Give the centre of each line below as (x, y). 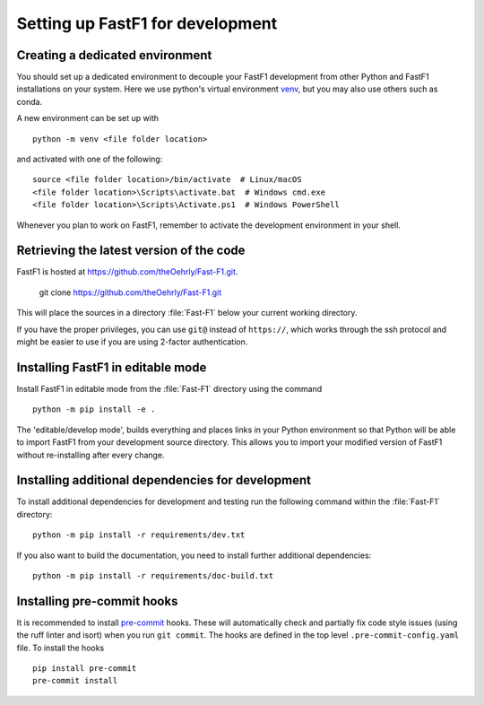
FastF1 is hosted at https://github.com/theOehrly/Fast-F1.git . (127, 272)
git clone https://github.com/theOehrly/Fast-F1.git (130, 292)
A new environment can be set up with (88, 118)
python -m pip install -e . (94, 409)
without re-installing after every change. (91, 455)
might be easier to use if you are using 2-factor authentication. (132, 342)
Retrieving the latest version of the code (131, 251)
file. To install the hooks (60, 648)
